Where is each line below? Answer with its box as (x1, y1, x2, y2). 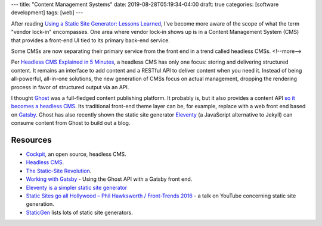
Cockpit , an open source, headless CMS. (26, 150, 126, 158)
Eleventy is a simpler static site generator (26, 184, 128, 191)
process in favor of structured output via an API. (11, 83, 129, 90)
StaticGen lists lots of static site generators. (26, 209, 134, 216)
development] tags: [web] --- (11, 9, 83, 16)
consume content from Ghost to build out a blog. (11, 120, 131, 127)
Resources (11, 134, 52, 145)
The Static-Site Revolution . (26, 167, 92, 174)
